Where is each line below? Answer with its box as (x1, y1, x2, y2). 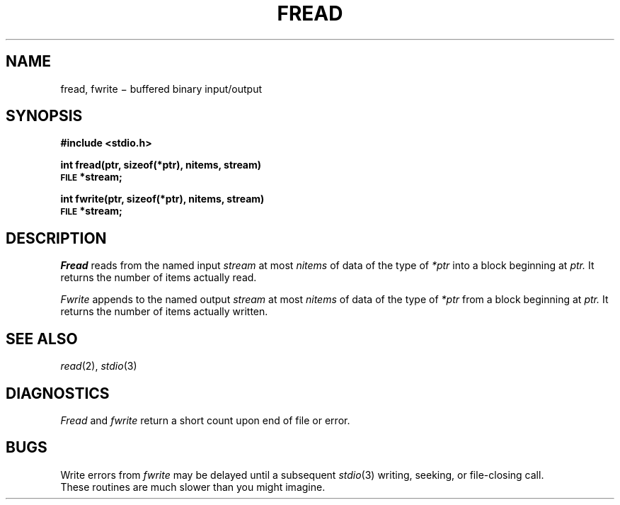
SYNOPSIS (6, 107, 83, 125)
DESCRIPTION (6, 229, 107, 247)
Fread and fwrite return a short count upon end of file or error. (60, 414, 350, 426)
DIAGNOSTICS (6, 384, 110, 402)
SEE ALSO (6, 329, 78, 348)
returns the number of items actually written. (60, 305, 268, 318)
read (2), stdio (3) (60, 360, 137, 373)
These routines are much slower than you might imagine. (60, 480, 326, 493)
